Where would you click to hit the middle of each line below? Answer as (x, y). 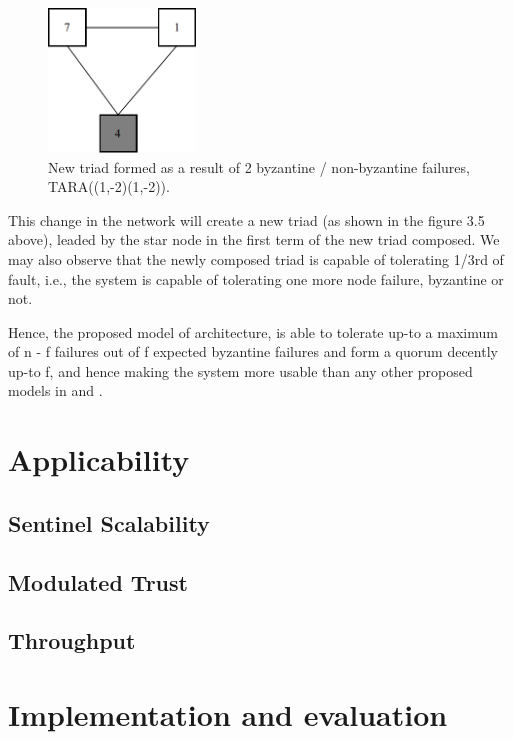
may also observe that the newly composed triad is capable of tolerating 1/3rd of (256, 258)
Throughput (72, 640)
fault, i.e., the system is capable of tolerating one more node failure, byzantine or (256, 278)
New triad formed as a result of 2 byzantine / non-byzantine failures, (259, 166)
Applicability (99, 459)
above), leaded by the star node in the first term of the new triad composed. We (254, 239)
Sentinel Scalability (109, 522)
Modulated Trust (98, 581)
